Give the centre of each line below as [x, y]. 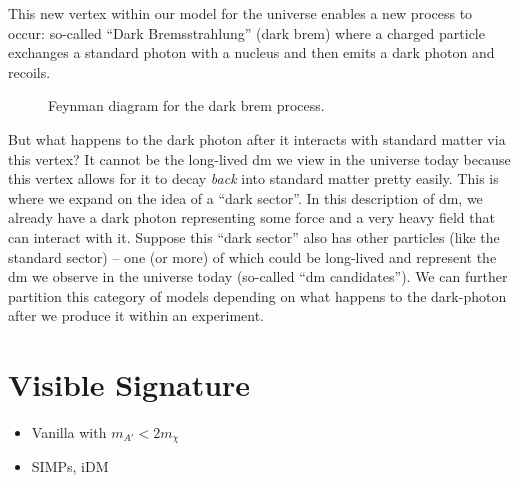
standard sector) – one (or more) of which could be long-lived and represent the [252, 256]
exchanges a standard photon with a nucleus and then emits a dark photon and [251, 52]
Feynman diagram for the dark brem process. [186, 105]
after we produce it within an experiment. [136, 315]
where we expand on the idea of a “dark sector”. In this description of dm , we [245, 197]
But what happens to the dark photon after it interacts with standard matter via [257, 138]
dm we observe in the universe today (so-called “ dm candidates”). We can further [258, 276]
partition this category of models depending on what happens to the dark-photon [257, 295]
